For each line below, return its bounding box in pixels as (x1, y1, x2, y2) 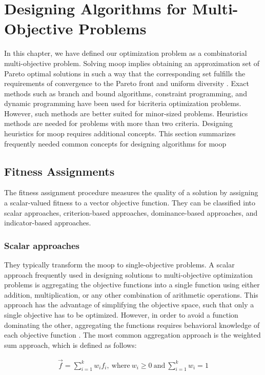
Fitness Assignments (4, 163, 115, 179)
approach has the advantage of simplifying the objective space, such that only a (4, 299, 254, 310)
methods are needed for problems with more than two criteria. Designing (4, 118, 233, 129)
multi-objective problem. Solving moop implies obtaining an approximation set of (4, 57, 260, 68)
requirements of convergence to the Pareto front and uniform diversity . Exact (4, 78, 250, 89)
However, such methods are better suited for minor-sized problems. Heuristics (4, 108, 248, 118)
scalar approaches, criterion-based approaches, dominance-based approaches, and (4, 207, 258, 218)
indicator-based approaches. (4, 217, 91, 228)
